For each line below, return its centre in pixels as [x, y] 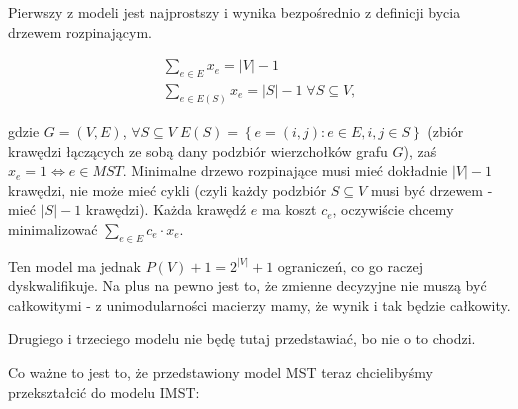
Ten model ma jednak [74, 265]
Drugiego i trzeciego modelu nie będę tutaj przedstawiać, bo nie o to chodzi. [242, 338]
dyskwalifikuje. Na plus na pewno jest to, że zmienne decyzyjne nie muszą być [247, 285]
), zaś [420, 150]
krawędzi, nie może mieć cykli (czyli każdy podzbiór [167, 189]
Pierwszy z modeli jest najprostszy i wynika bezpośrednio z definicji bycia [234, 12]
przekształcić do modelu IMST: [104, 391]
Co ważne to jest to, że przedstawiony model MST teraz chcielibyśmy [220, 372]
